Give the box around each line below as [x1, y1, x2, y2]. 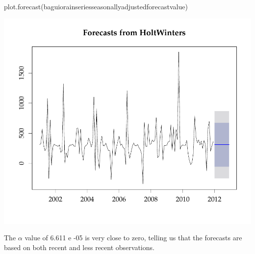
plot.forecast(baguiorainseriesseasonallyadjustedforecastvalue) [4, 1, 188, 11]
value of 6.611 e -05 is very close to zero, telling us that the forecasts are [25, 232, 242, 243]
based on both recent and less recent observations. [4, 242, 154, 252]
